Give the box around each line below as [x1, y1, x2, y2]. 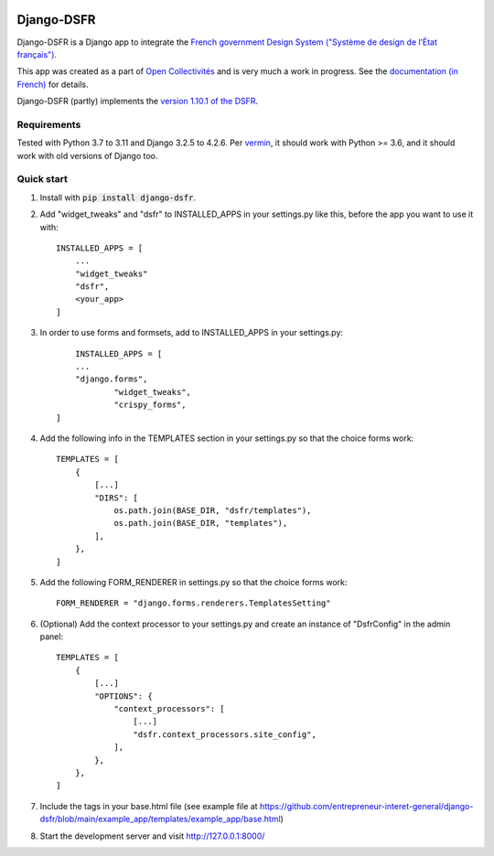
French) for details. [16, 79, 89, 90]
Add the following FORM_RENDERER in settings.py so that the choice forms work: [39, 576, 348, 587]
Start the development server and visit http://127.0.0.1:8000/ [39, 830, 265, 841]
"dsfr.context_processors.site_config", [133, 729, 317, 740]
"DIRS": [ [94, 492, 139, 503]
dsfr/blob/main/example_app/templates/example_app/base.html [39, 814, 281, 825]
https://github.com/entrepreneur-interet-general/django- [259, 800, 474, 811]
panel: [39, 631, 64, 642]
